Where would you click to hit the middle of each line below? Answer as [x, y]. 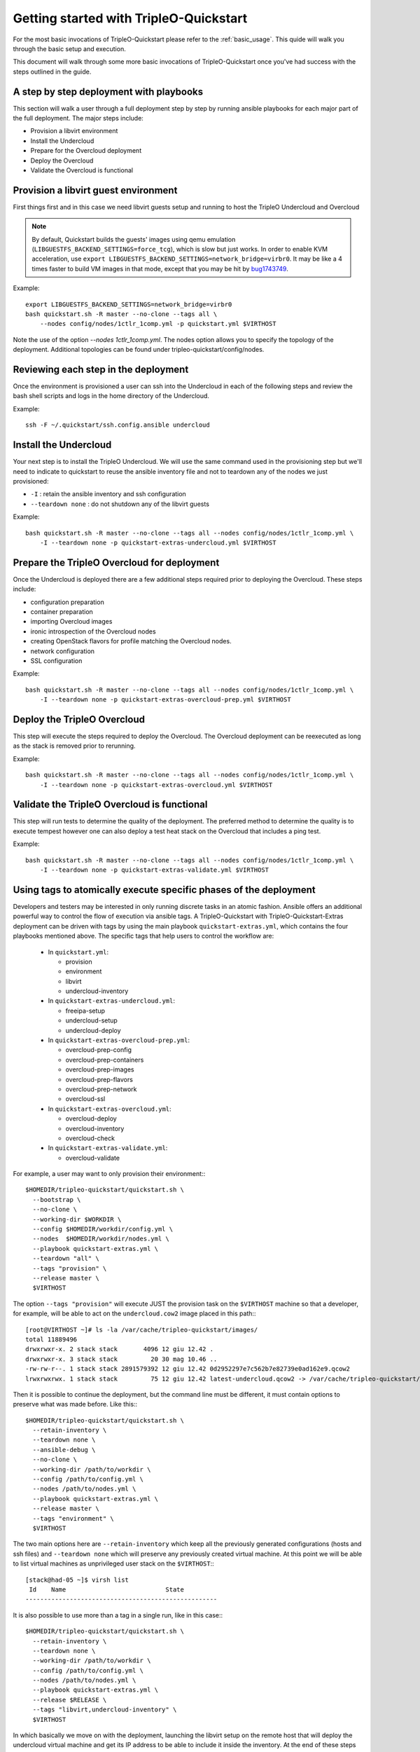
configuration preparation [67, 602]
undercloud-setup [92, 1020]
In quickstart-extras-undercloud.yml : [111, 1001]
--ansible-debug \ [64, 1450]
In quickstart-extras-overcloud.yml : [110, 1109]
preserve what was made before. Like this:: [75, 1404]
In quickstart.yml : [78, 952]
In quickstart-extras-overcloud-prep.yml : [119, 1040]
